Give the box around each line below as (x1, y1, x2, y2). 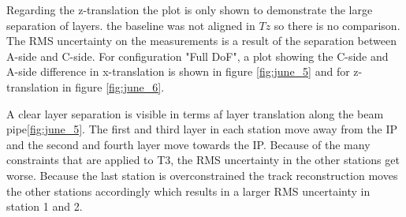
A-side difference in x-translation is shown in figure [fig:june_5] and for (6, 63, 350, 80)
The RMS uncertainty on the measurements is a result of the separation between (6, 32, 397, 49)
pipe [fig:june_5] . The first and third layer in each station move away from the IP (6, 121, 397, 137)
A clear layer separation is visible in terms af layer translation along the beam (6, 105, 384, 122)
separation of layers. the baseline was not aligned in (6, 17, 255, 33)
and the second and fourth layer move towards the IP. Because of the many (6, 136, 371, 152)
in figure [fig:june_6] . (61, 78, 165, 95)
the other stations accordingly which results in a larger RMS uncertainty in (6, 182, 371, 199)
